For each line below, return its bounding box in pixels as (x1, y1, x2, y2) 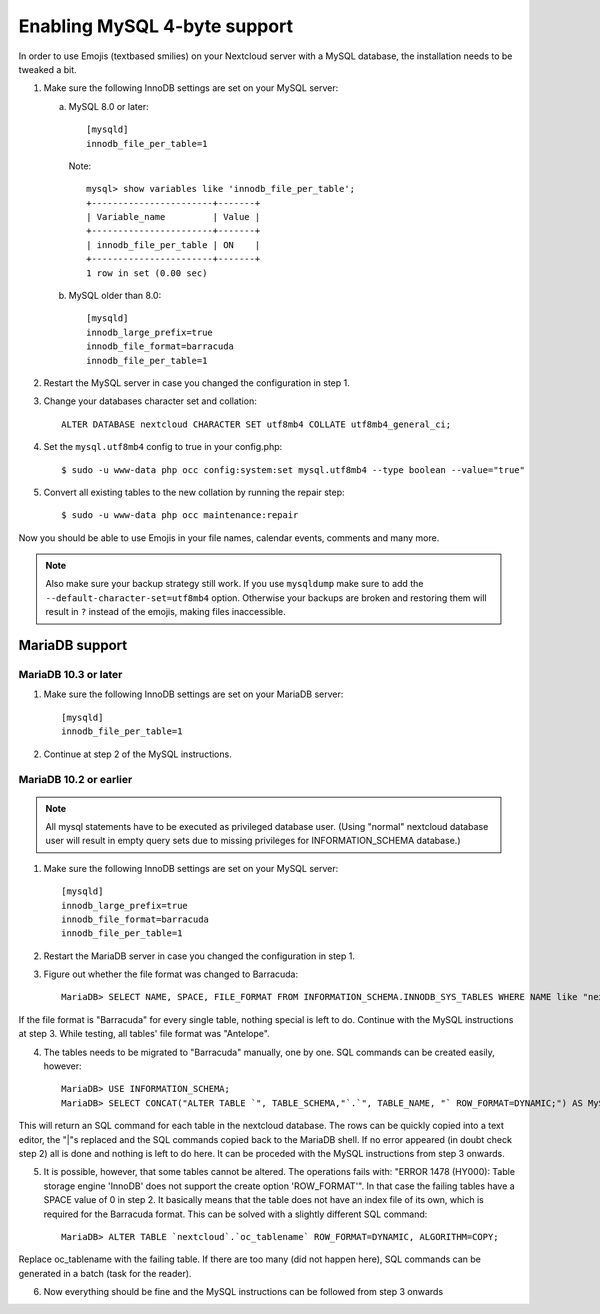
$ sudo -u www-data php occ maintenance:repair (61, 510, 299, 521)
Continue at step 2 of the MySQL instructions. (43, 748, 232, 760)
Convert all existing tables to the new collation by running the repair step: (43, 486, 345, 498)
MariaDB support (18, 637, 128, 654)
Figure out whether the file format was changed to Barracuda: (43, 968, 299, 980)
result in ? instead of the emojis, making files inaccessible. (45, 606, 287, 618)
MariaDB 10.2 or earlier (18, 773, 133, 787)
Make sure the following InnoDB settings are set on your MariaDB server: (43, 688, 344, 700)
